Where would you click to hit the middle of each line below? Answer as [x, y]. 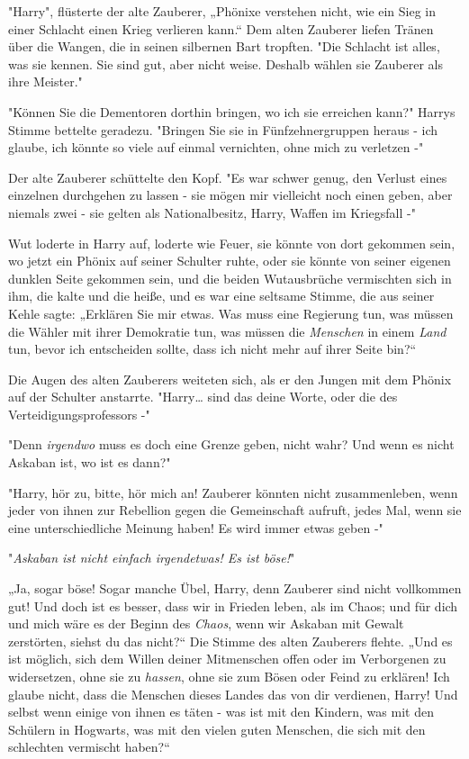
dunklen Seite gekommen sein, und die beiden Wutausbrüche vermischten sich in [230, 278]
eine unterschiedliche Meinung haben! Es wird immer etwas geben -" [196, 527]
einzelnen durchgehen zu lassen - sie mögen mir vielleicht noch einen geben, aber [230, 195]
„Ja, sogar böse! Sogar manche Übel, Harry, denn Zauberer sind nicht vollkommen [235, 588]
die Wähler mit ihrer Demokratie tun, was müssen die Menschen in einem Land [227, 331]
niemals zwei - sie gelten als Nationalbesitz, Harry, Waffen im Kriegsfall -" [212, 212]
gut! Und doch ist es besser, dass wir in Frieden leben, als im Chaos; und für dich [233, 605]
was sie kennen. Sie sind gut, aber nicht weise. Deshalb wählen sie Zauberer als [226, 63]
